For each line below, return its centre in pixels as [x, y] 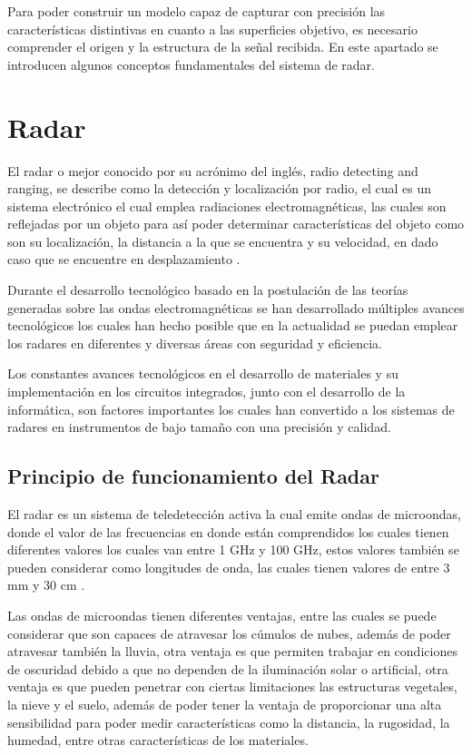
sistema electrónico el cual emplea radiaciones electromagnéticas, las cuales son [227, 206]
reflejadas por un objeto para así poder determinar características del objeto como [236, 224]
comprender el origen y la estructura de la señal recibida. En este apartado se [223, 47]
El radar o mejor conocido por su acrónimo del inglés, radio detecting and [213, 170]
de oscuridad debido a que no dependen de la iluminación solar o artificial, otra [228, 668]
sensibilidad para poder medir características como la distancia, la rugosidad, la [229, 722]
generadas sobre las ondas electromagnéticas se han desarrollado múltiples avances [236, 307]
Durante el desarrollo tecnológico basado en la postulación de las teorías [208, 290]
